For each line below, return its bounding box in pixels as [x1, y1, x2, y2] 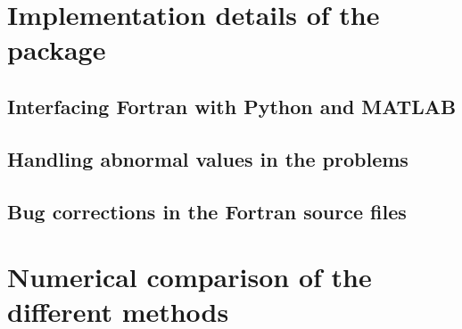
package [7, 31, 106, 68]
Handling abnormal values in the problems [7, 144, 408, 172]
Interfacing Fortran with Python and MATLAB [7, 92, 457, 119]
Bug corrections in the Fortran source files [7, 197, 407, 225]
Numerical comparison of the [7, 259, 372, 295]
